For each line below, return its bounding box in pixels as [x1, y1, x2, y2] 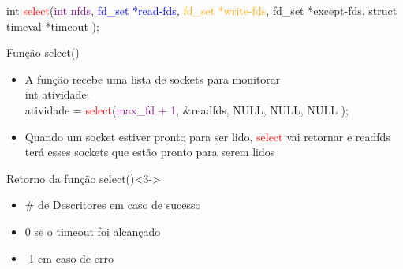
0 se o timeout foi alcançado [24, 222, 161, 239]
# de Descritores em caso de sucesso [24, 196, 201, 213]
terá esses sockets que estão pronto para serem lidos [24, 144, 275, 160]
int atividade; [24, 86, 90, 103]
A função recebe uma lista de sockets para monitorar [24, 70, 281, 87]
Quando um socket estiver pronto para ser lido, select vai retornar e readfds [24, 128, 390, 144]
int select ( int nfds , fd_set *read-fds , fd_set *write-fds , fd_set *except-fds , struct [6, 2, 397, 18]
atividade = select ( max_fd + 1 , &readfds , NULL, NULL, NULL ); [24, 101, 349, 118]
